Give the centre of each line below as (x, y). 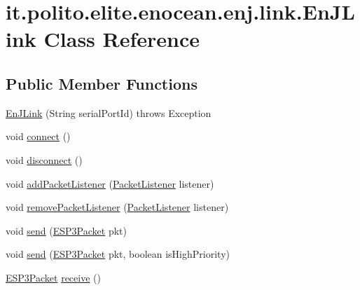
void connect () (38, 136)
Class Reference (122, 39)
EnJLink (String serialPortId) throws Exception (109, 112)
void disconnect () (44, 159)
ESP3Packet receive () (53, 277)
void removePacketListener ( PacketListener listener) (117, 207)
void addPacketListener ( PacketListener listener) (110, 183)
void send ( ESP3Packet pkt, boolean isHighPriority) (118, 254)
